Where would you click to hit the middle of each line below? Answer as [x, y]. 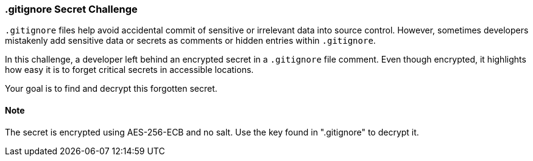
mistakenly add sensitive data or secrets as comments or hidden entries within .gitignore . [190, 41]
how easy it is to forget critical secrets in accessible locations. [129, 70]
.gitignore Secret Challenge [71, 9]
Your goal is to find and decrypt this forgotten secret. [111, 89]
